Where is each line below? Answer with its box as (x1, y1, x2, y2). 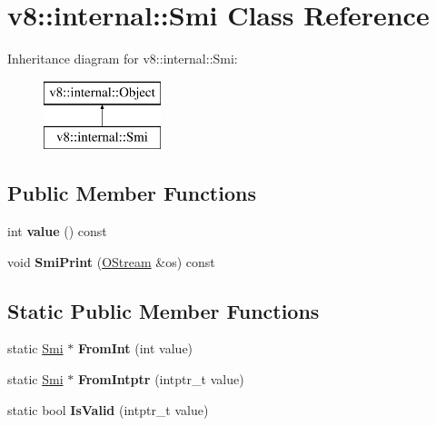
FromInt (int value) (77, 339, 193, 358)
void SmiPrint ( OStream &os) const (7, 252, 215, 271)
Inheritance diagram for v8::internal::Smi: (7, 49, 238, 68)
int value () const (7, 222, 107, 241)
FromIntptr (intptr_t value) (77, 370, 244, 389)
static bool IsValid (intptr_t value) (7, 400, 209, 419)
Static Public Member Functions (7, 296, 320, 324)
